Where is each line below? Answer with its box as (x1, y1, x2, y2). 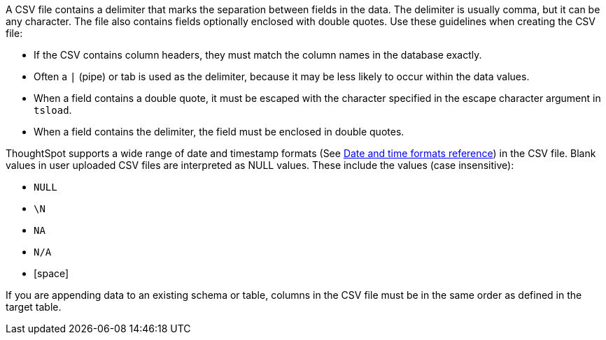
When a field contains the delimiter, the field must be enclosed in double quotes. (34, 126, 404, 138)
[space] (34, 267, 69, 279)
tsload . (34, 104, 72, 116)
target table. (6, 301, 62, 313)
